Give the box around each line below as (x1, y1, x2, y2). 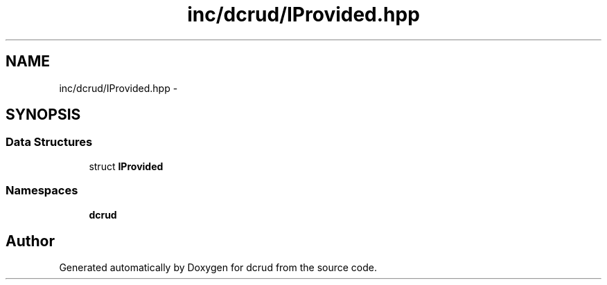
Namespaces (6, 183, 78, 198)
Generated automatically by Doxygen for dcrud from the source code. (59, 261, 378, 274)
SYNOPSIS (6, 106, 81, 124)
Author (6, 232, 55, 250)
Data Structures (6, 135, 93, 149)
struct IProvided (89, 160, 164, 172)
